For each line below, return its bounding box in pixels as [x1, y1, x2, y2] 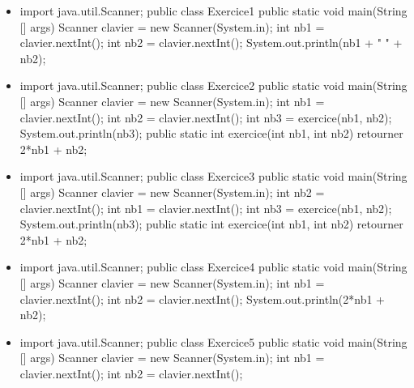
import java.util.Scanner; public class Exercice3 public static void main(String [19, 168, 408, 185]
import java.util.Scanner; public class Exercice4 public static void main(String [19, 258, 408, 275]
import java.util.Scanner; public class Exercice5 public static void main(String [19, 333, 408, 350]
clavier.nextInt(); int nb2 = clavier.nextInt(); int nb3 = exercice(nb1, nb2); [19, 109, 392, 126]
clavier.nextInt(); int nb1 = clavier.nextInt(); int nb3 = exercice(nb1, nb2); [19, 199, 392, 216]
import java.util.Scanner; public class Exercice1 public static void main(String [19, 2, 408, 19]
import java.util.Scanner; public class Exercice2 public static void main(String [19, 77, 408, 94]
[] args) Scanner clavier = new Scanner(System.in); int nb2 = [19, 183, 325, 200]
